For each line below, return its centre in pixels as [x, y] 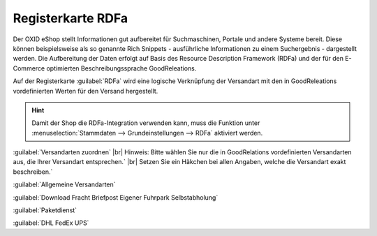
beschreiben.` [33, 172]
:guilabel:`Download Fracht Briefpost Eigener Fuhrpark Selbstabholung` [116, 197]
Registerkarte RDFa [71, 18]
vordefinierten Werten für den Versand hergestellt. [86, 91]
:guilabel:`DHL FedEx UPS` [51, 223]
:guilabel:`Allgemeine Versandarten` [64, 184]
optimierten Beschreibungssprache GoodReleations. [121, 68]
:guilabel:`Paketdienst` [45, 210]
